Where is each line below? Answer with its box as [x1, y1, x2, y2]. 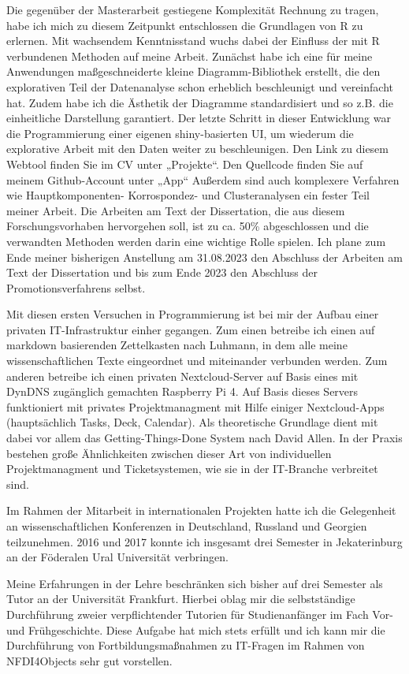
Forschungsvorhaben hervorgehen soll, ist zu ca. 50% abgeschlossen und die [6, 218, 369, 234]
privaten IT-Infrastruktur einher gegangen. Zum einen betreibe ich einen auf [6, 321, 375, 337]
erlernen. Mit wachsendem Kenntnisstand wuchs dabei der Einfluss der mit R [6, 32, 380, 49]
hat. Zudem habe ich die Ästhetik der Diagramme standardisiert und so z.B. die [6, 94, 393, 110]
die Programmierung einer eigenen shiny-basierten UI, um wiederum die [6, 125, 354, 141]
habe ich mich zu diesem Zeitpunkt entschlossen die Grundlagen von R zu [6, 17, 363, 33]
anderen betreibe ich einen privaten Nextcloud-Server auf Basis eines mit [6, 367, 359, 384]
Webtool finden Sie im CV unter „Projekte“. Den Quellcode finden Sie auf [6, 155, 363, 172]
